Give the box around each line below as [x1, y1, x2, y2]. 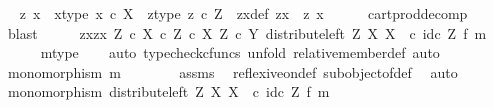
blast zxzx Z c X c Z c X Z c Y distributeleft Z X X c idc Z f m [7, 22, 487, 43]
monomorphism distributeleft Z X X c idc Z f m [7, 81, 330, 102]
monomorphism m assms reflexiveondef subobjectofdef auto [7, 61, 458, 82]
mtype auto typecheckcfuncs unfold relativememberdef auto [40, 42, 440, 63]
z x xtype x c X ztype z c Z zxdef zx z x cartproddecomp [19, 3, 468, 23]
